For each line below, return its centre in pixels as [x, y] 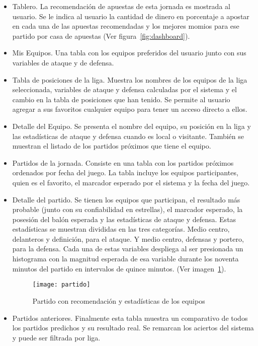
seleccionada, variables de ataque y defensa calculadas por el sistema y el [124, 89]
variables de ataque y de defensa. [63, 62]
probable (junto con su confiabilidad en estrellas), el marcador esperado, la [127, 209]
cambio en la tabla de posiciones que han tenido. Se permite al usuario [121, 99]
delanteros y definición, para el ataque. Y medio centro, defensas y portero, [128, 238]
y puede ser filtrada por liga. [56, 337]
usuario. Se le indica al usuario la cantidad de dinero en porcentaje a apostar [131, 16]
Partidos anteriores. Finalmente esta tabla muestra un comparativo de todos [130, 318]
